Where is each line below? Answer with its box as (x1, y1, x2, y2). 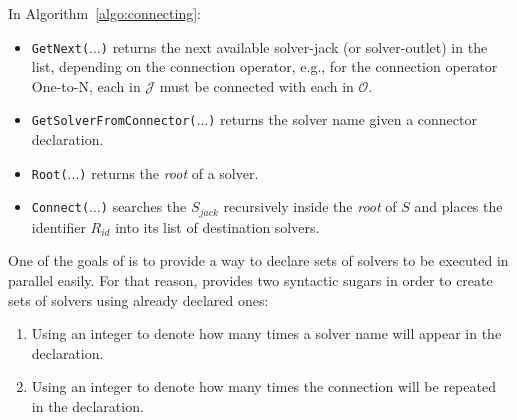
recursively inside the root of (223, 196, 397, 217)
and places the (414, 196, 503, 217)
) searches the (100, 196, 187, 217)
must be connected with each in (159, 75, 354, 96)
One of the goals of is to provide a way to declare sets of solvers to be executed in (8, 250, 509, 271)
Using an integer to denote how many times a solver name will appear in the (31, 323, 502, 344)
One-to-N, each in (31, 75, 141, 96)
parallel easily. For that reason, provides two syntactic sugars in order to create (8, 269, 493, 290)
